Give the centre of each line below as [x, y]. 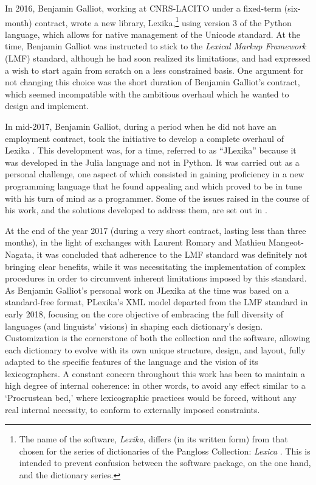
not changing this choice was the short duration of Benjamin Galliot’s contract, [153, 82]
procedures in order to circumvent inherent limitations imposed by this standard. [156, 278]
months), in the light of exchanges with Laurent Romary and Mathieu [136, 242]
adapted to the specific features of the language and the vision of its [132, 362]
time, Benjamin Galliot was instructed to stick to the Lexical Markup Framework [156, 46]
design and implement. [47, 106]
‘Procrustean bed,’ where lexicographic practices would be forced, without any [151, 398]
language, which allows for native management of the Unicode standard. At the [153, 34]
